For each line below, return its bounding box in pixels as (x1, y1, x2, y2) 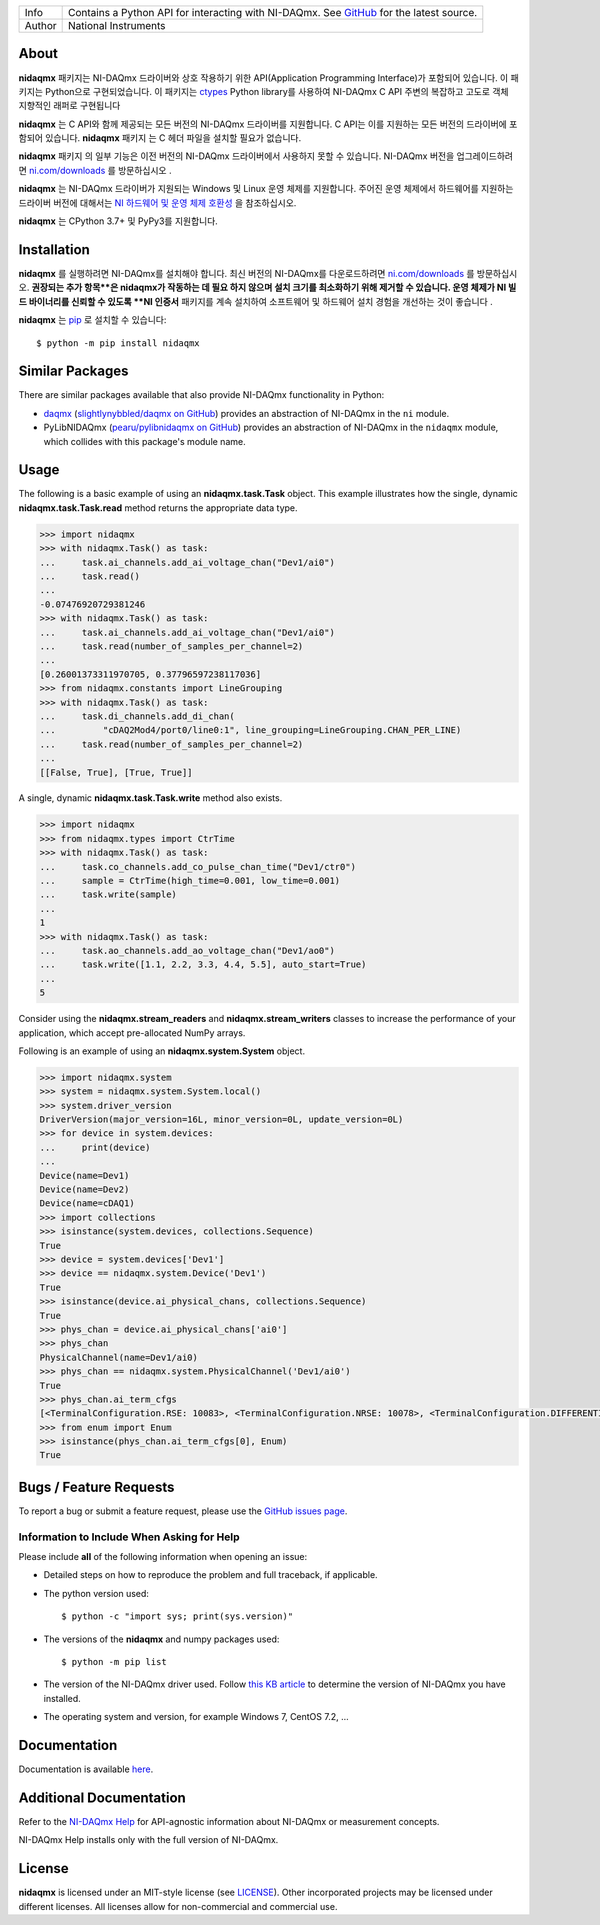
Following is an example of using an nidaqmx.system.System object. (18, 1045, 305, 1057)
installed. (43, 1692, 82, 1704)
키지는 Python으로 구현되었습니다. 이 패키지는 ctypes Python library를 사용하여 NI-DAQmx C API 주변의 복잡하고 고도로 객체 (18, 85, 509, 97)
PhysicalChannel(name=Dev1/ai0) (39, 1351, 199, 1363)
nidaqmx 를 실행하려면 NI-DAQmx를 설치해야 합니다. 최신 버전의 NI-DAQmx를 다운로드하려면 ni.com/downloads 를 (18, 267, 475, 279)
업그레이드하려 (456, 150, 514, 162)
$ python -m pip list (61, 1656, 167, 1668)
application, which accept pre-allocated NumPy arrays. (18, 1026, 246, 1039)
